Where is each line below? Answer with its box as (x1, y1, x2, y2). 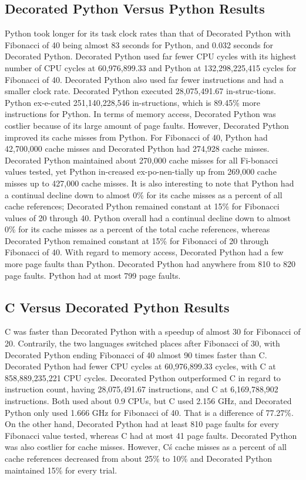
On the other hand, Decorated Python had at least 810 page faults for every (5, 418, 279, 430)
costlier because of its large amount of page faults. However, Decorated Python (5, 119, 289, 131)
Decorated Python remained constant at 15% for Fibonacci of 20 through (5, 234, 269, 246)
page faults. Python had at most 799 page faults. (5, 269, 181, 281)
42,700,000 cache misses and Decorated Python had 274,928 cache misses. (5, 142, 270, 155)
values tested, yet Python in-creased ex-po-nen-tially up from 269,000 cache (5, 165, 277, 178)
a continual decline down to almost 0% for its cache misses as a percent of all (5, 188, 283, 201)
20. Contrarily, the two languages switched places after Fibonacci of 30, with (5, 337, 280, 349)
